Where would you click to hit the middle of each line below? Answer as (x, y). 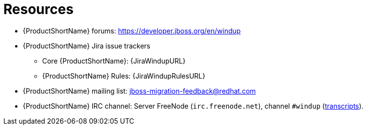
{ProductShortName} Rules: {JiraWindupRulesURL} (124, 76)
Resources (39, 9)
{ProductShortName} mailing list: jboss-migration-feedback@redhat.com (139, 91)
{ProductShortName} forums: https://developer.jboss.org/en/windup (132, 31)
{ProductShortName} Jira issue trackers (87, 46)
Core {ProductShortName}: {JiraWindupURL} (114, 61)
